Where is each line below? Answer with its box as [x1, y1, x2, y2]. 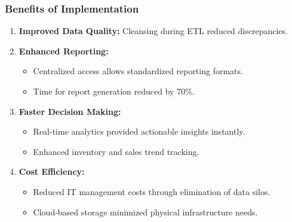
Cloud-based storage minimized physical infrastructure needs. [33, 205, 258, 218]
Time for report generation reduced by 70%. [33, 85, 195, 97]
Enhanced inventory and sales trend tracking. [33, 145, 199, 157]
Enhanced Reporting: [19, 44, 109, 57]
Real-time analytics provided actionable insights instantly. [33, 125, 245, 138]
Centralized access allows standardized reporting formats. [33, 65, 243, 77]
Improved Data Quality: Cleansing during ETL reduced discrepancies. [19, 25, 288, 37]
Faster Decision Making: [19, 105, 121, 117]
